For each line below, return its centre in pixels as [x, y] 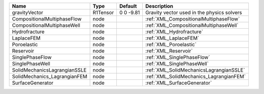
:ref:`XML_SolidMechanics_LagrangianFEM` [196, 76]
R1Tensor [103, 12]
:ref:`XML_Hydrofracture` [174, 32]
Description [159, 6]
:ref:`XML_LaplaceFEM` [172, 38]
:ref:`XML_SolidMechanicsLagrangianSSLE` [195, 70]
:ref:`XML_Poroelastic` [171, 45]
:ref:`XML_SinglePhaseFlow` [178, 57]
